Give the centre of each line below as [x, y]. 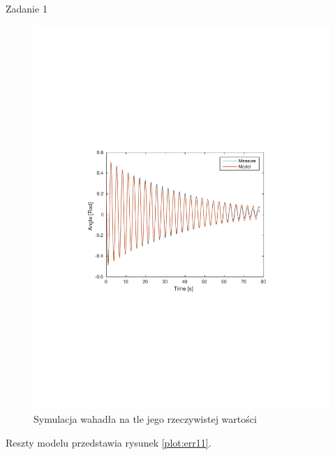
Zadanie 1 [27, 8]
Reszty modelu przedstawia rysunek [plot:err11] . [109, 442]
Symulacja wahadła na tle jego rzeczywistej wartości [145, 419]
